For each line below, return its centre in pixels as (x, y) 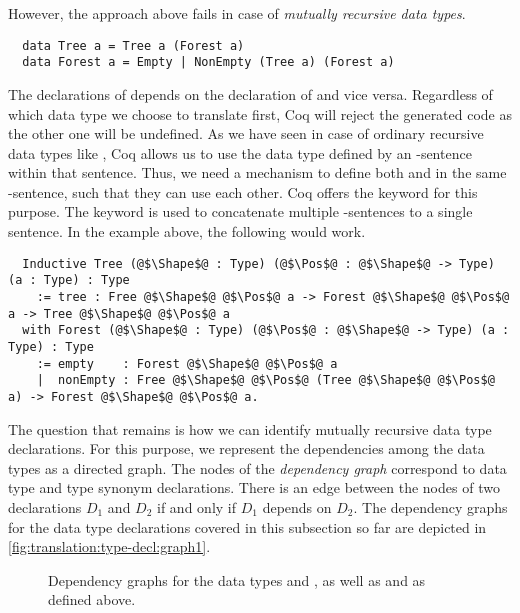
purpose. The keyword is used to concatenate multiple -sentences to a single (240, 211)
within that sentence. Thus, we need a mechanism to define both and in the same (257, 172)
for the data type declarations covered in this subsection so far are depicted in (247, 526)
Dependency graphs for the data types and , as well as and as (237, 579)
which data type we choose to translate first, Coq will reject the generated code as (260, 113)
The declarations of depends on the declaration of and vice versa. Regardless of (250, 93)
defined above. (92, 599)
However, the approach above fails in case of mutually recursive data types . (237, 13)
